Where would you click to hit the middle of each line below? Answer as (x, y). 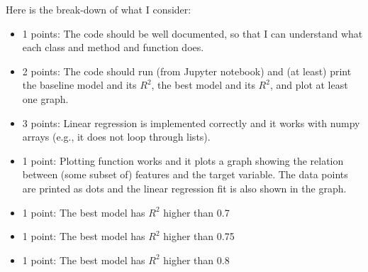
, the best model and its (203, 85)
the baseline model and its (79, 85)
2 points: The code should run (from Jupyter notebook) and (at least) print (187, 71)
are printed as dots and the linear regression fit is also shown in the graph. (184, 188)
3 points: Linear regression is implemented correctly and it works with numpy (191, 123)
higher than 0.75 (199, 236)
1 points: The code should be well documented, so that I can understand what (193, 33)
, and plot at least (309, 85)
